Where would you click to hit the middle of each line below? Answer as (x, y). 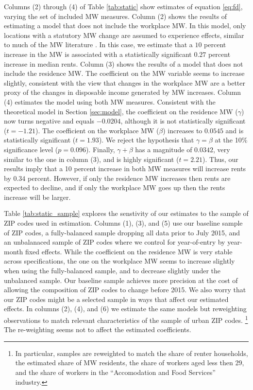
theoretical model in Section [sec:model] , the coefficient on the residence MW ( (121, 111)
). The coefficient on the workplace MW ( (97, 130)
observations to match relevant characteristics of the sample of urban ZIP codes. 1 (126, 319)
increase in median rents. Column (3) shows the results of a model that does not (124, 63)
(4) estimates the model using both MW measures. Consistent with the (110, 101)
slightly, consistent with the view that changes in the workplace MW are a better (125, 82)
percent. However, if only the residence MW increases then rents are (129, 178)
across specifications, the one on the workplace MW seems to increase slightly (119, 261)
